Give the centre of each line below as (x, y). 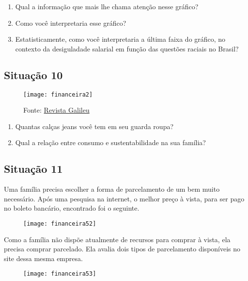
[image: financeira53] (60, 274)
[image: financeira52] (60, 224)
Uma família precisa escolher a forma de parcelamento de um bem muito (112, 189)
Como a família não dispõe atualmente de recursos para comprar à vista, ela (117, 239)
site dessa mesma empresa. (43, 258)
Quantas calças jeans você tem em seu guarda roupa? (94, 126)
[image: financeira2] (58, 94)
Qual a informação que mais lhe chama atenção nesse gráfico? (107, 6)
